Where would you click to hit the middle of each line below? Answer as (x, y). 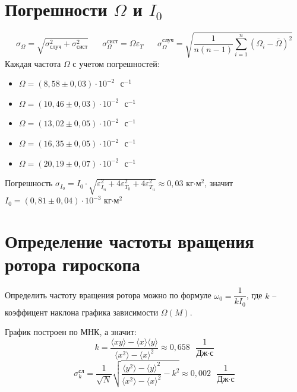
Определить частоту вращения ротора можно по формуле (108, 295)
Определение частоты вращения (129, 240)
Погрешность (29, 183)
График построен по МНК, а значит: (71, 332)
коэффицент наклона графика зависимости (82, 312)
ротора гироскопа (72, 264)
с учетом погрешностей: (116, 63)
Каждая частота (33, 63)
